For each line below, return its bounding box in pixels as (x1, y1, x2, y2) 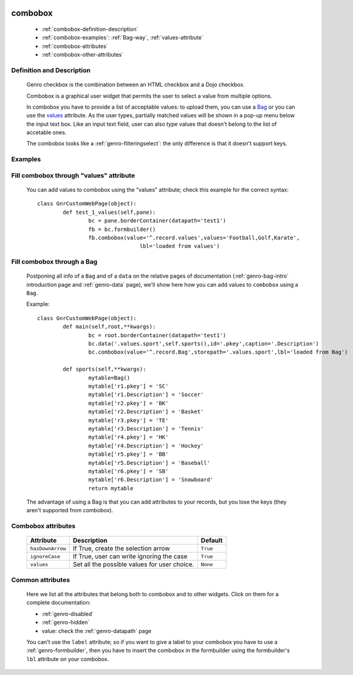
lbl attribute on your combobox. (26, 655, 109, 662)
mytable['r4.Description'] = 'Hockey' (88, 442, 204, 449)
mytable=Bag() (88, 374, 131, 381)
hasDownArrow (30, 545, 66, 552)
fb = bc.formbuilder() (88, 225, 156, 233)
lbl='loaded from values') (139, 243, 220, 250)
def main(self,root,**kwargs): (63, 323, 156, 331)
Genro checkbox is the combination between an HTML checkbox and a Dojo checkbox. (26, 81, 245, 88)
